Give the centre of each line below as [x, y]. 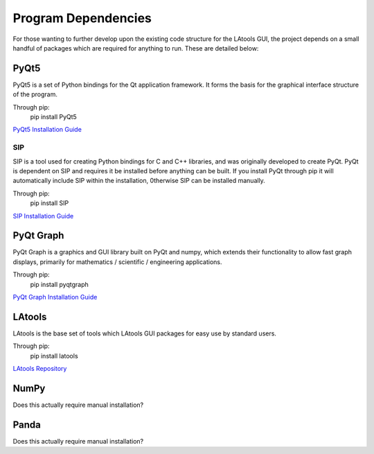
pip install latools [54, 356]
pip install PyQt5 [54, 117]
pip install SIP [50, 203]
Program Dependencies [82, 18]
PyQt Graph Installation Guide [55, 297]
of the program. [35, 94]
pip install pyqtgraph [60, 284]
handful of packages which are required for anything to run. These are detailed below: [136, 48]
